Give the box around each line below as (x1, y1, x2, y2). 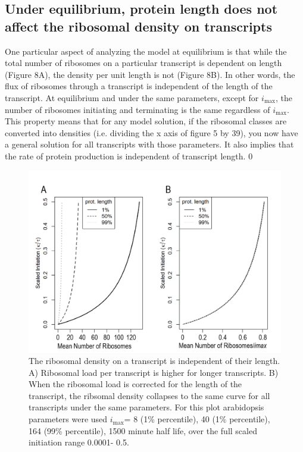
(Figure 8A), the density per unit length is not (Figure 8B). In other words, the (5, 68, 295, 80)
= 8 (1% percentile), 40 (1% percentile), (124, 413, 270, 425)
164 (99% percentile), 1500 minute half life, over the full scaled (29, 424, 257, 437)
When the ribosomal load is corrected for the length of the (29, 378, 242, 390)
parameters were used (29, 413, 108, 425)
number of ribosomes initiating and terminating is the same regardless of (5, 103, 270, 115)
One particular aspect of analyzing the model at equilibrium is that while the (5, 45, 287, 57)
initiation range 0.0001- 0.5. (29, 436, 129, 448)
